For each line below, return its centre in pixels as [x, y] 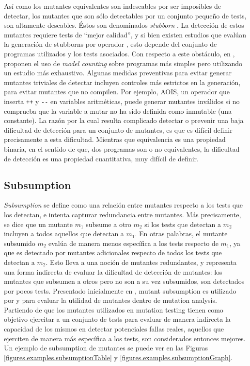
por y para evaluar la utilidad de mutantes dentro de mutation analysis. [110, 300]
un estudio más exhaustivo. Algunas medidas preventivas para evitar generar [118, 73]
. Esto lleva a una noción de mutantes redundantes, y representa [141, 262]
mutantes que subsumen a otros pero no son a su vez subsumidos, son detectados [124, 281]
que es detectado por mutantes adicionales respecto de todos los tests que [113, 253]
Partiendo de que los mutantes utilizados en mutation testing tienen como [114, 309]
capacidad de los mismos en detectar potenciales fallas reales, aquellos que [114, 329]
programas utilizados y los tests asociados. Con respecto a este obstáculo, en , [119, 53]
